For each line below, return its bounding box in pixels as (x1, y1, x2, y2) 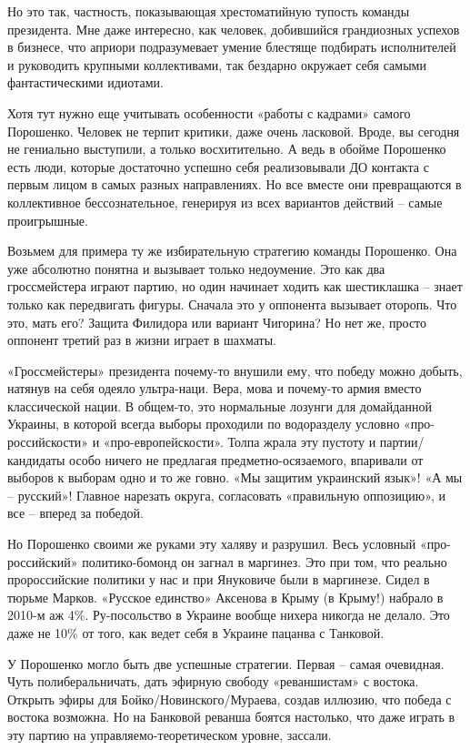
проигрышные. (7, 210, 88, 229)
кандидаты (7, 450, 65, 469)
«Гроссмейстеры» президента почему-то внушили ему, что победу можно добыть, (7, 360, 463, 380)
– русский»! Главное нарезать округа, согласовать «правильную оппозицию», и (7, 485, 445, 504)
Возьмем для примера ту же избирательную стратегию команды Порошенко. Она (7, 241, 457, 260)
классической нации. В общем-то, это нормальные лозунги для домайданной (7, 396, 432, 415)
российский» (7, 552, 78, 571)
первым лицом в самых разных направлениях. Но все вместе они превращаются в (7, 175, 462, 194)
